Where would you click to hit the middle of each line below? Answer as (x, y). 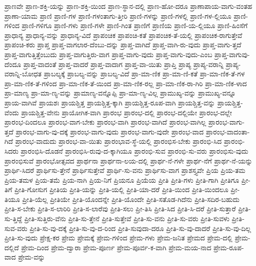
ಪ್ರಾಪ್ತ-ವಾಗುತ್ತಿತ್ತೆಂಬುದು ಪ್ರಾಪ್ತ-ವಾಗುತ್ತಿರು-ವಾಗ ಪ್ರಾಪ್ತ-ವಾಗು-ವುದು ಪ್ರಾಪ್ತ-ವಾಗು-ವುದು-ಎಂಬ (109, 54)
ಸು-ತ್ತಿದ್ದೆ (13, 218)
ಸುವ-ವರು (16, 228)
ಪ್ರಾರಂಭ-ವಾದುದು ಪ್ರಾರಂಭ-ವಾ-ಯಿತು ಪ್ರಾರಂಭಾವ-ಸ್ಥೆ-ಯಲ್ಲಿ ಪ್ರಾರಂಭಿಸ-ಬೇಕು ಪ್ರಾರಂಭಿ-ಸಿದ (118, 141)
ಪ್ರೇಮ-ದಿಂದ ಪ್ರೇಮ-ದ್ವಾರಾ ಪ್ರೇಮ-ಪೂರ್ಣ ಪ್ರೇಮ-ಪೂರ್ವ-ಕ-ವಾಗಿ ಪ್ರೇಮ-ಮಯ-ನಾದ (116, 247)
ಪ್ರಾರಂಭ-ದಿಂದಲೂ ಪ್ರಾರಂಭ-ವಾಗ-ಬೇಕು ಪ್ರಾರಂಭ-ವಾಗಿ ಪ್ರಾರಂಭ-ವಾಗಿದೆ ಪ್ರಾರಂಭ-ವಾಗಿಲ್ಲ (105, 122)
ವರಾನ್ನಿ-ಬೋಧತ (23, 74)
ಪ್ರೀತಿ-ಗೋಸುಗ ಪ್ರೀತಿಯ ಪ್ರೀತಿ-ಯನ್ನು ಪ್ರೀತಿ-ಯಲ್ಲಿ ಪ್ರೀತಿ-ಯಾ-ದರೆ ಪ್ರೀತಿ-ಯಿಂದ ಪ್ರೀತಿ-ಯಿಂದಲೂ (121, 189)
